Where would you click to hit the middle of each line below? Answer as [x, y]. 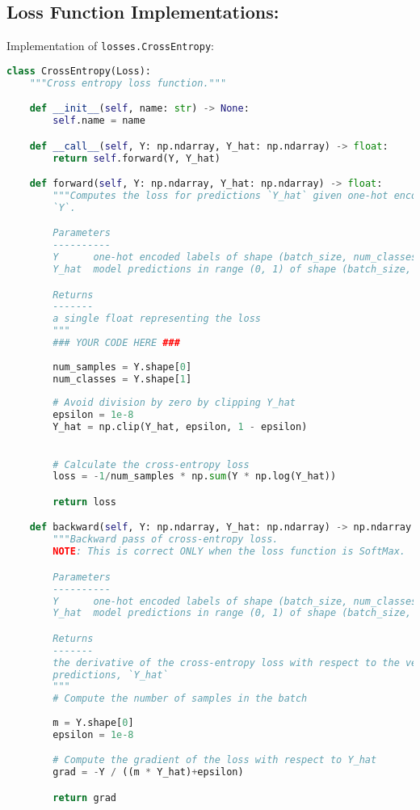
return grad [85, 797]
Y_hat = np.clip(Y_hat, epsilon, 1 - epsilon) [180, 427]
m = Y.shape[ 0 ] [93, 723]
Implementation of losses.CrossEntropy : [110, 46]
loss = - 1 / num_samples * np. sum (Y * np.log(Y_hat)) [195, 477]
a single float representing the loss [157, 319]
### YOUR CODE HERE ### [116, 343]
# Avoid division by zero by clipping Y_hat [174, 403]
